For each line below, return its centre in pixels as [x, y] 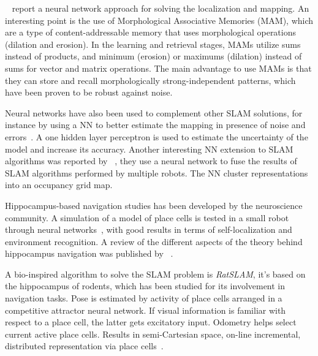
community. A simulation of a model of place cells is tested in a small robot [147, 217]
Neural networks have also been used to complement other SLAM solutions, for [154, 112]
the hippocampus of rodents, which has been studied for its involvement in [145, 286]
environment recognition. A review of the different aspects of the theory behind [154, 241]
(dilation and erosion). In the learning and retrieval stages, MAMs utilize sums [153, 44]
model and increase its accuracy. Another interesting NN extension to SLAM [149, 149]
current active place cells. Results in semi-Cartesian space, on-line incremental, [153, 334]
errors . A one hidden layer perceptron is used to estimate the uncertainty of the [157, 136]
